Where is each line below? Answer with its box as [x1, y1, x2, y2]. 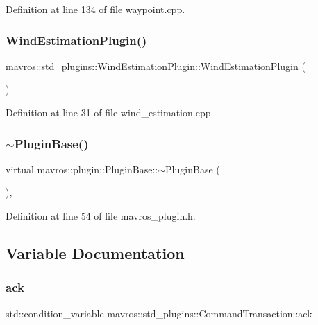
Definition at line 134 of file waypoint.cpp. [6, 2, 185, 16]
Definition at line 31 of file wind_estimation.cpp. [6, 105, 214, 119]
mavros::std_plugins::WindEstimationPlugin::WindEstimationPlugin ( [6, 58, 306, 73]
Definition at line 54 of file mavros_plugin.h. [6, 209, 196, 222]
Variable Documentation [6, 242, 185, 263]
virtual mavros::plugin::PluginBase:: [6, 161, 158, 176]
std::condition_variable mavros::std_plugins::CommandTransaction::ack [6, 306, 312, 320]
